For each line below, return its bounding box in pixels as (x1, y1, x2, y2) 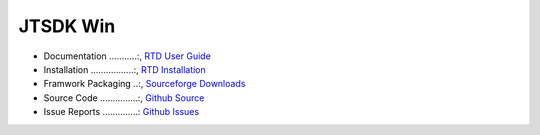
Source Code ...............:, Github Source (43, 91, 205, 104)
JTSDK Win (18, 15, 116, 37)
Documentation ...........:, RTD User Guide (43, 50, 212, 62)
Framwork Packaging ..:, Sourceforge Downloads (43, 78, 246, 90)
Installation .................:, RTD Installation (43, 63, 207, 75)
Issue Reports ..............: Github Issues (43, 106, 200, 118)
